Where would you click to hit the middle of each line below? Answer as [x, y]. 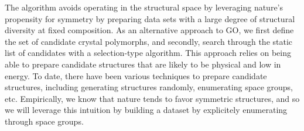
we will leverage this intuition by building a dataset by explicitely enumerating [146, 110]
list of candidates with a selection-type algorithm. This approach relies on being [148, 53]
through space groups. [44, 121]
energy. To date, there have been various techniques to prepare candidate [136, 75]
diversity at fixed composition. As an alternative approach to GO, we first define [149, 30]
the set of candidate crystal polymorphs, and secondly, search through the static [149, 41]
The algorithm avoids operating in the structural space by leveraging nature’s [144, 7]
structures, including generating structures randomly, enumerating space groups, [149, 87]
